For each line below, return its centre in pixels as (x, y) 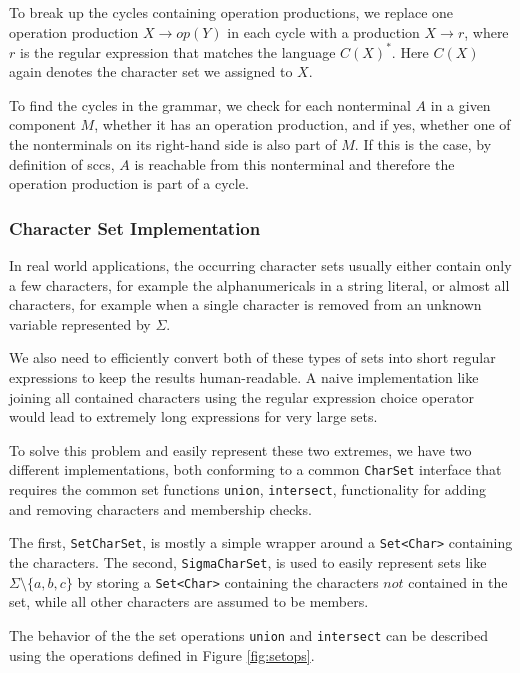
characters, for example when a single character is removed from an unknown (245, 304)
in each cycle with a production (323, 31)
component (42, 124)
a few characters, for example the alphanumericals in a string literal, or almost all (259, 284)
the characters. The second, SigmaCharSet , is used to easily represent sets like (248, 561)
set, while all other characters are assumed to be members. (189, 601)
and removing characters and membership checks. (160, 508)
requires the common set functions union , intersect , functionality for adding (248, 489)
